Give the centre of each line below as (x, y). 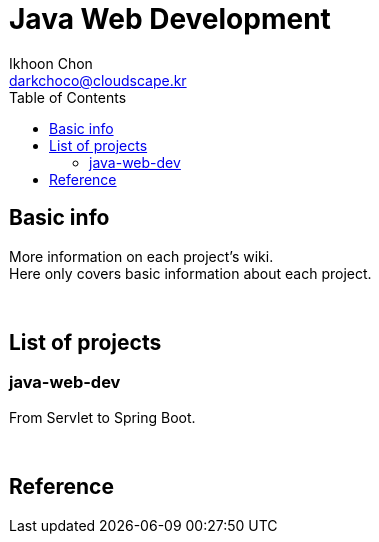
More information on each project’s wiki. (141, 256)
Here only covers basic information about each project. (190, 273)
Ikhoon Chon (51, 63)
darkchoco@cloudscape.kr (98, 80)
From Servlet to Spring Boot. (102, 417)
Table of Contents (68, 97)
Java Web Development (170, 19)
